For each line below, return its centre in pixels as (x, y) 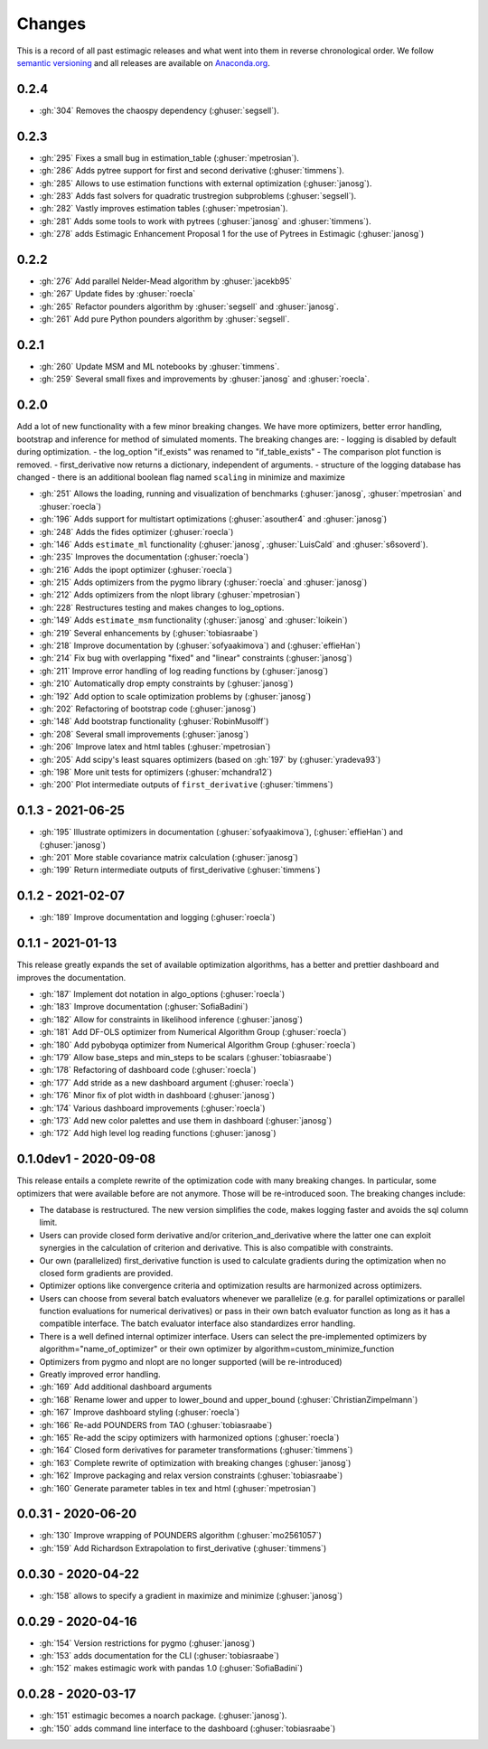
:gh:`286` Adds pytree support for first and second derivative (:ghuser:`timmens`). (192, 171)
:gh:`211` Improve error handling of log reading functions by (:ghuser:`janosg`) (184, 671)
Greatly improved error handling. (100, 1375)
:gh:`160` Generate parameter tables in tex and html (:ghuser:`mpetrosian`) (178, 1488)
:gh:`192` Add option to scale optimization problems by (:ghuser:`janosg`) (175, 696)
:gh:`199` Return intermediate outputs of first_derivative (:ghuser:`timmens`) (180, 870)
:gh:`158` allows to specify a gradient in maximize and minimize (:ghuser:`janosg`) (191, 1595)
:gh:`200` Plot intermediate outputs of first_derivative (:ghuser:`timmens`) (186, 785)
